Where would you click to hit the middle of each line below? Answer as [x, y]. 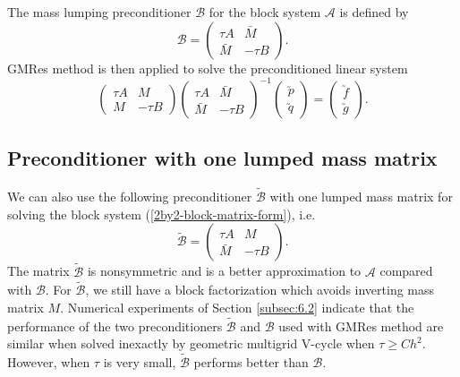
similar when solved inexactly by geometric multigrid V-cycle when [191, 343]
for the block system [265, 12]
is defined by [374, 12]
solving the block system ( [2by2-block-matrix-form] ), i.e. [162, 214]
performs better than [251, 362]
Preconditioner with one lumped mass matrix [222, 158]
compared [406, 271]
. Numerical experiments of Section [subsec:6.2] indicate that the [237, 307]
